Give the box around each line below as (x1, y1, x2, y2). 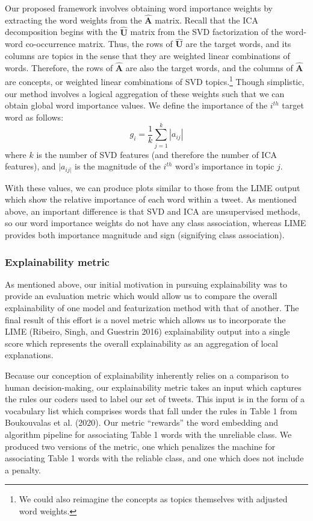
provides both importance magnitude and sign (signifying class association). (5, 229, 285, 241)
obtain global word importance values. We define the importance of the (5, 99, 268, 112)
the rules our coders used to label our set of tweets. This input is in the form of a (5, 393, 305, 405)
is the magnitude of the (75, 160, 161, 172)
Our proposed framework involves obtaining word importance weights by (5, 2, 273, 14)
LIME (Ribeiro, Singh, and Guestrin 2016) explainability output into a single (5, 325, 290, 338)
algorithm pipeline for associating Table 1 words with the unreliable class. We (5, 428, 292, 440)
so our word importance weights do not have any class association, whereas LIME (5, 216, 306, 229)
